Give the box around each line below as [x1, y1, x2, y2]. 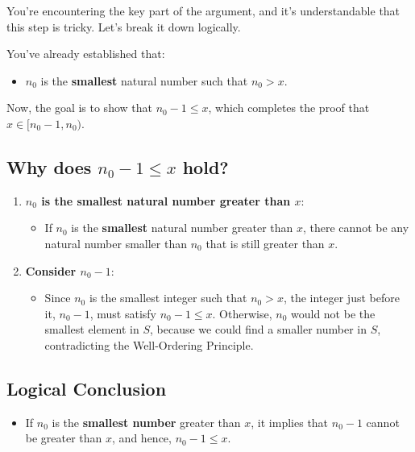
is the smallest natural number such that [40, 72, 248, 89]
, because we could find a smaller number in [150, 321, 367, 338]
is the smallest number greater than [52, 413, 241, 430]
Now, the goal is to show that [6, 99, 152, 116]
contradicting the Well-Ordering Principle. [44, 336, 254, 353]
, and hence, [112, 429, 172, 446]
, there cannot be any [302, 219, 409, 236]
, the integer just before [283, 289, 400, 306]
